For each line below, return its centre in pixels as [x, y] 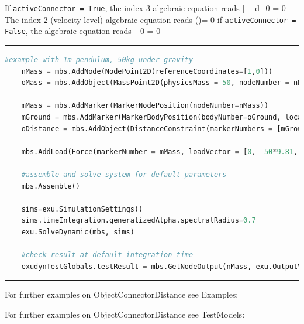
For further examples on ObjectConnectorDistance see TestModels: [125, 314]
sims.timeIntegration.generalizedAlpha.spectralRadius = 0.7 [139, 221]
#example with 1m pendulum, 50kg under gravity [99, 59]
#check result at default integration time [107, 255]
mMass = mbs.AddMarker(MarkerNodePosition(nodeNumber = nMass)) [145, 106]
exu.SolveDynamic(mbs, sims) [78, 232]
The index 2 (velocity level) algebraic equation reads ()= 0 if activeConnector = [151, 19]
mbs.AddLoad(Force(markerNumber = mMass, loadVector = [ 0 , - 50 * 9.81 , [160, 151]
